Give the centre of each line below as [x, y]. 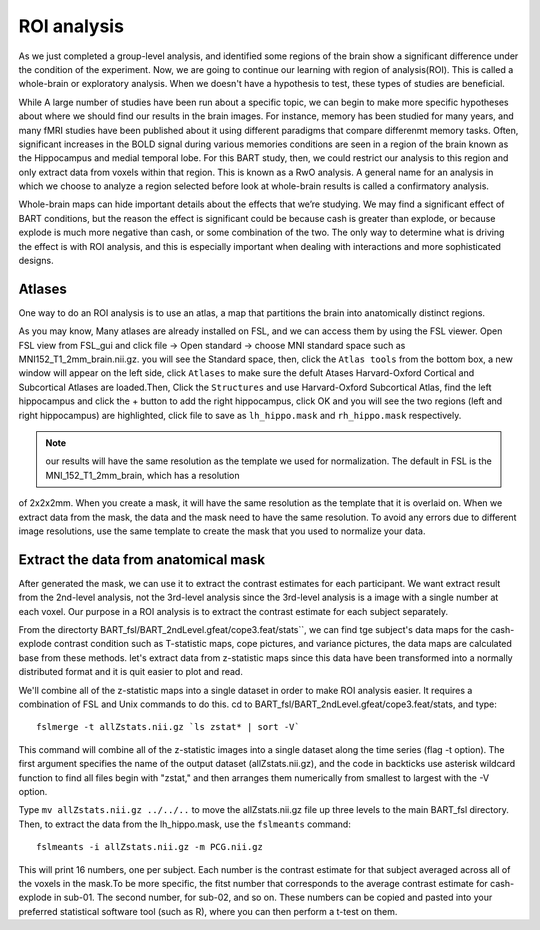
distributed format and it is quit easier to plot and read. [131, 672]
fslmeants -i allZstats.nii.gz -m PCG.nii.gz [150, 847]
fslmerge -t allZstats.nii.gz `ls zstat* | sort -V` [168, 727]
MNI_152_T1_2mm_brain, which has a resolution [142, 475]
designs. [36, 261]
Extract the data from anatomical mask [141, 559]
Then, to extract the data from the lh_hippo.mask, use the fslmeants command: [185, 824]
